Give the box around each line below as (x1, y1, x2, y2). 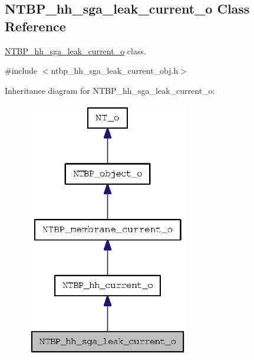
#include (5, 64, 38, 77)
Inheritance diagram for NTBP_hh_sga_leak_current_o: (5, 84, 215, 96)
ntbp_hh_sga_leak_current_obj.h (51, 64, 179, 77)
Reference (5, 17, 66, 35)
